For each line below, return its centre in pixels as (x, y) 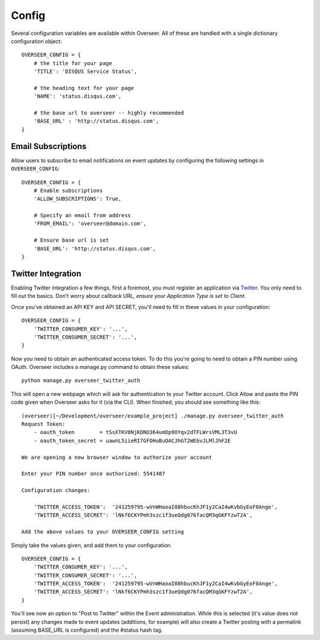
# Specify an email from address (82, 216)
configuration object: (36, 41)
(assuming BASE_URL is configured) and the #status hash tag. (87, 630)
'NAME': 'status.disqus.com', (77, 97)
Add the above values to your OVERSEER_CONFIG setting (103, 532)
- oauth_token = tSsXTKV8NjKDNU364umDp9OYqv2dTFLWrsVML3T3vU (135, 432)
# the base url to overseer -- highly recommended (109, 113)
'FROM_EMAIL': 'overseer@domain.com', (90, 224)
